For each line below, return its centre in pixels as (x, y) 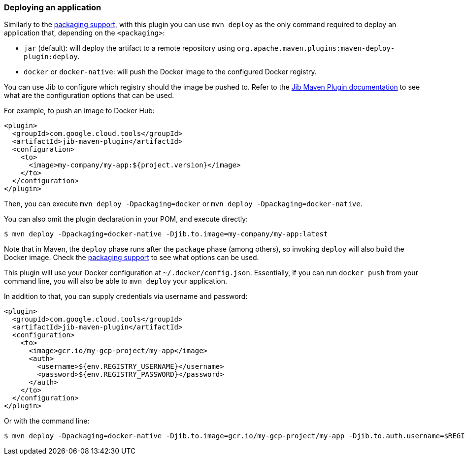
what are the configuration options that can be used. (89, 96)
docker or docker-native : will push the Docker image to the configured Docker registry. (170, 72)
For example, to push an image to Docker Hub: (79, 111)
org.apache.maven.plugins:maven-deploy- (316, 49)
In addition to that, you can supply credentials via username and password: (126, 296)
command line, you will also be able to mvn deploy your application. (116, 281)
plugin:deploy (51, 57)
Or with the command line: (47, 421)
